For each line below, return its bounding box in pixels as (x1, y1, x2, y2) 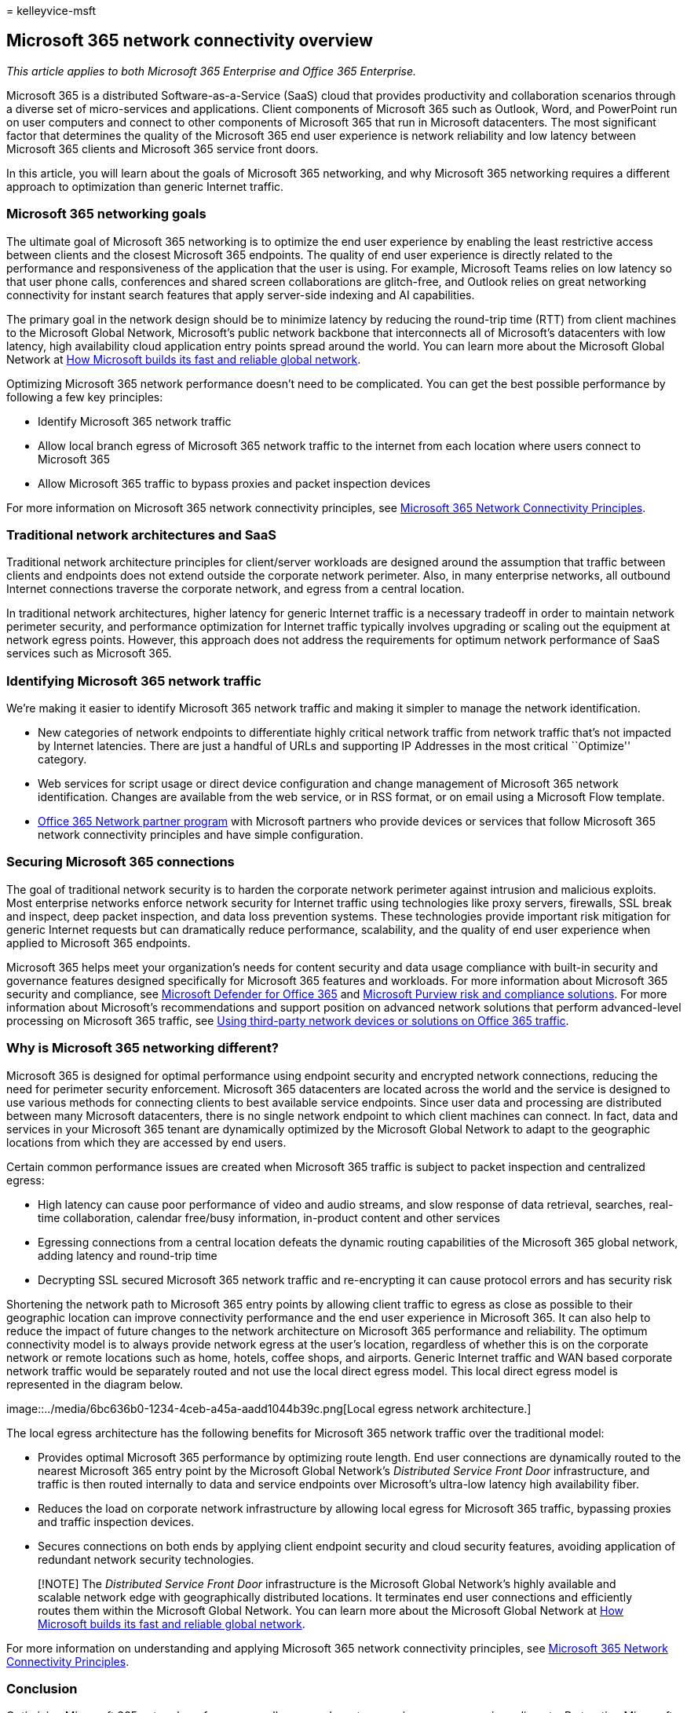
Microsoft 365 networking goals (6, 206, 206, 222)
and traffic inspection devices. (38, 1514, 195, 1528)
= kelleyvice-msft (6, 4, 97, 17)
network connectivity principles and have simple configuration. (38, 828, 364, 842)
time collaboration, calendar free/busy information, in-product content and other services (38, 1210, 500, 1224)
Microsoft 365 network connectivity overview (6, 31, 373, 51)
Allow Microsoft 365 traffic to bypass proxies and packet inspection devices (38, 476, 431, 490)
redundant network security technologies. (38, 1552, 254, 1566)
